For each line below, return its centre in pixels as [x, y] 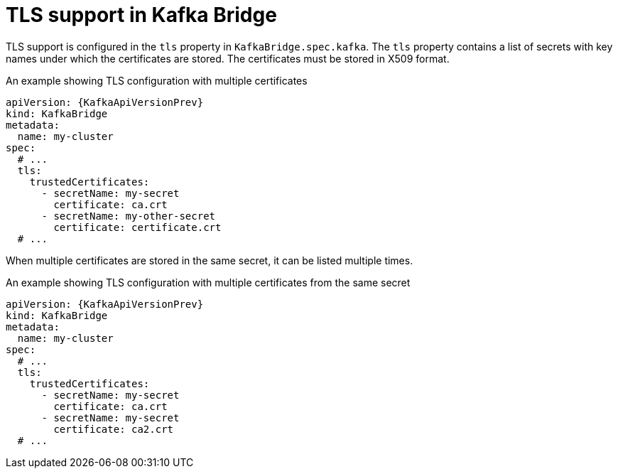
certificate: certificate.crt [137, 227]
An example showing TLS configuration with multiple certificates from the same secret [208, 282]
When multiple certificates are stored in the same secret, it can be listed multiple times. [210, 260]
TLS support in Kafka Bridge [141, 15]
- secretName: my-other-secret [129, 216]
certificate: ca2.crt [114, 429]
